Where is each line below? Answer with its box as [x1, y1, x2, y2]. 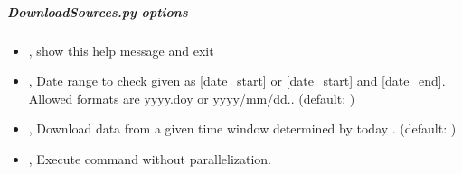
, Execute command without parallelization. [28, 149, 272, 168]
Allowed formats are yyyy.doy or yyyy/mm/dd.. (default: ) [28, 88, 355, 107]
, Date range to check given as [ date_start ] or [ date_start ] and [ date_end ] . [28, 71, 446, 90]
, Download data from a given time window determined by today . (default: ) [28, 119, 457, 138]
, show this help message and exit [28, 41, 214, 60]
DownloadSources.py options [7, 2, 188, 21]
